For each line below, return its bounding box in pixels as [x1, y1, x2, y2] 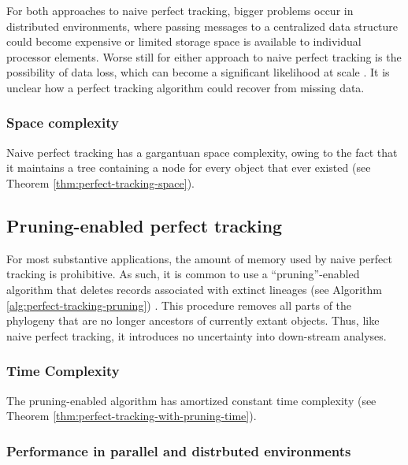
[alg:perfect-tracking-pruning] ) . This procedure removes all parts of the [6, 296, 352, 313]
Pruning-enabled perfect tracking [6, 213, 283, 237]
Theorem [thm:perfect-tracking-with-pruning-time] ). [6, 407, 257, 424]
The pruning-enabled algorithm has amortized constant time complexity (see [6, 392, 376, 408]
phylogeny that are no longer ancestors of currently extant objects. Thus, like [6, 312, 380, 329]
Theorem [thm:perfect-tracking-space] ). [6, 174, 195, 191]
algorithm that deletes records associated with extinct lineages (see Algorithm [6, 281, 382, 297]
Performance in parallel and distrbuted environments [6, 441, 351, 460]
